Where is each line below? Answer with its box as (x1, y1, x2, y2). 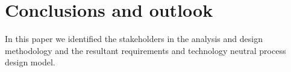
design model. (5, 56, 55, 68)
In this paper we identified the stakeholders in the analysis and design (5, 32, 263, 45)
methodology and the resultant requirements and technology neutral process (5, 44, 286, 56)
